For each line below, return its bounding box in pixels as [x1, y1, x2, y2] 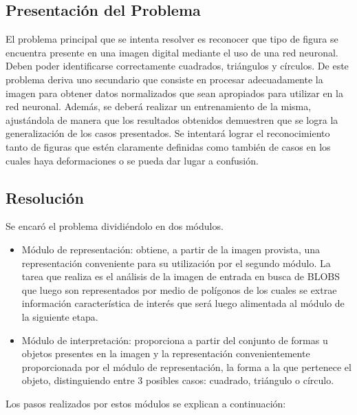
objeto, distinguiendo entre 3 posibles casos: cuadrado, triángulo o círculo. [21, 373, 334, 387]
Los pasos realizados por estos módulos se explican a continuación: [6, 396, 286, 410]
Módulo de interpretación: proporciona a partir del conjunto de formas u [21, 332, 328, 347]
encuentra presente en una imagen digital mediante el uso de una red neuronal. [6, 45, 338, 59]
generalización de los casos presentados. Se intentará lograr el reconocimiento [6, 126, 330, 140]
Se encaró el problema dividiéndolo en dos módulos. [6, 219, 224, 233]
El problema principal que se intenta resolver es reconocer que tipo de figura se [6, 32, 338, 46]
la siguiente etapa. [21, 309, 98, 323]
